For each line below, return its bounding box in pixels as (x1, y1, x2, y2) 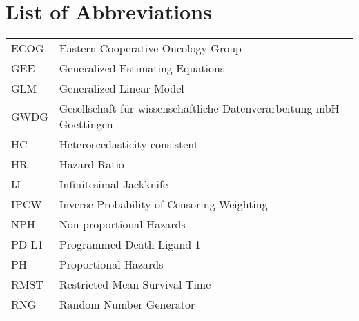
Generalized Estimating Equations (59, 60, 225, 77)
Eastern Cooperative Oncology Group (59, 40, 242, 57)
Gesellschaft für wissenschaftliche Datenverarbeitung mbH (59, 100, 340, 117)
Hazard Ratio (59, 156, 124, 173)
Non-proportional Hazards (59, 216, 186, 233)
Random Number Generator (59, 296, 195, 313)
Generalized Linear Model (59, 80, 184, 97)
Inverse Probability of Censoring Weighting (59, 196, 268, 213)
